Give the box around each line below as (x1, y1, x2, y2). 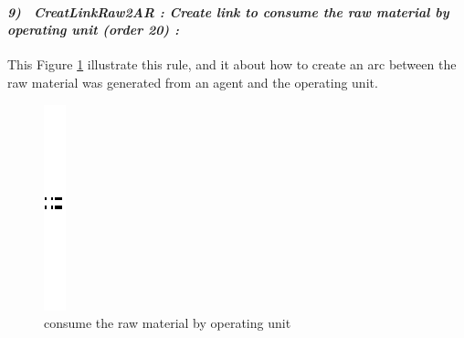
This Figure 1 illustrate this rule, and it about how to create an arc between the (7, 55, 457, 74)
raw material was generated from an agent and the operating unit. (7, 72, 378, 91)
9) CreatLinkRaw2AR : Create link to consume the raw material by (7, 2, 449, 21)
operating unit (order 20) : (7, 20, 179, 39)
